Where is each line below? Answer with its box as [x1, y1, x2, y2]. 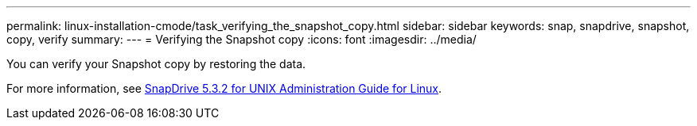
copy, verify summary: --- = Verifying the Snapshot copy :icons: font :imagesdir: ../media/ [6, 32, 477, 46]
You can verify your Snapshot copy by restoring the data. [6, 57, 306, 71]
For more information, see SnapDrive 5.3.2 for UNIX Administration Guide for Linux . [6, 82, 442, 95]
